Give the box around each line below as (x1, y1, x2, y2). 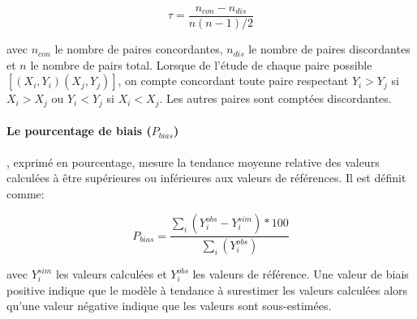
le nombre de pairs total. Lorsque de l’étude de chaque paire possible (30, 56, 372, 73)
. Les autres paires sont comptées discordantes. (159, 90, 392, 107)
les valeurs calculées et (55, 266, 167, 283)
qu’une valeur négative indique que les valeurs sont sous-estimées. (6, 297, 332, 314)
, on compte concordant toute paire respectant (118, 72, 349, 89)
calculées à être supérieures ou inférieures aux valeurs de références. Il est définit (6, 169, 406, 186)
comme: (6, 185, 45, 202)
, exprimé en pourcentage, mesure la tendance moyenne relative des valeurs (6, 153, 380, 170)
